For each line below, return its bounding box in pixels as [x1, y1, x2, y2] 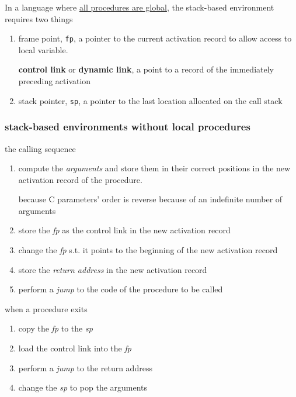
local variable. [18, 43, 68, 56]
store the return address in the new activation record [18, 263, 207, 275]
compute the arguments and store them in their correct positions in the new [18, 162, 291, 174]
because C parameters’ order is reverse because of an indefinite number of [18, 193, 283, 205]
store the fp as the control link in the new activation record [18, 224, 231, 236]
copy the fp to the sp [18, 322, 93, 334]
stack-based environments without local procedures [5, 119, 250, 134]
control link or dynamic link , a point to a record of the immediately [18, 63, 274, 75]
